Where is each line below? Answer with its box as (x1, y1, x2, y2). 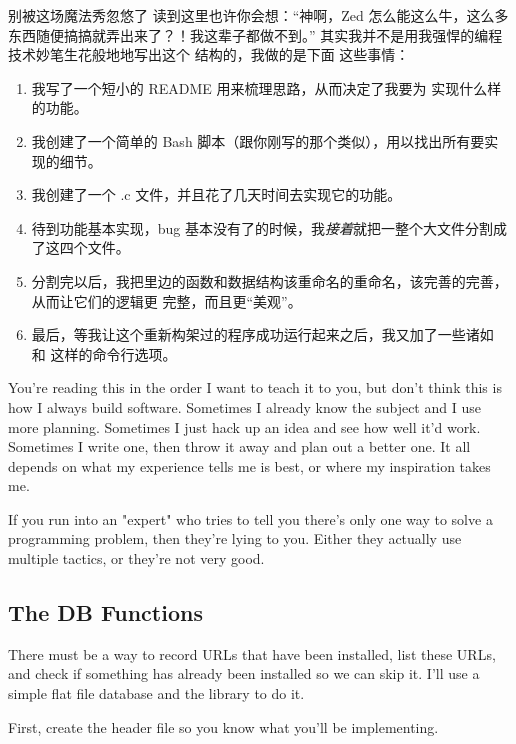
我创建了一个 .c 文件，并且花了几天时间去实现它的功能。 (31, 184, 402, 205)
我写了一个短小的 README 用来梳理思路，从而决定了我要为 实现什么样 (31, 77, 502, 98)
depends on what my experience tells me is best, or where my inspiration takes (8, 455, 491, 476)
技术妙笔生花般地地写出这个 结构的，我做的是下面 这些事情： (8, 44, 410, 65)
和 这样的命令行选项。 (31, 343, 177, 364)
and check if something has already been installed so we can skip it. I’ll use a (8, 663, 480, 684)
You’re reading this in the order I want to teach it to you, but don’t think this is (8, 377, 502, 398)
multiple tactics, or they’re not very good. (8, 548, 265, 569)
